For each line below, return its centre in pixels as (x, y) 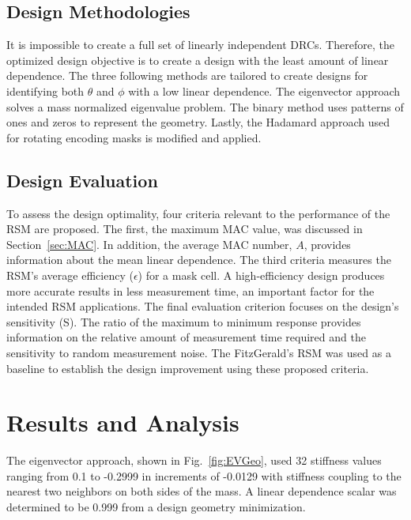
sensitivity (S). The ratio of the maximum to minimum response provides (184, 321)
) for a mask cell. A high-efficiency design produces (261, 275)
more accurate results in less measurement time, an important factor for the (190, 290)
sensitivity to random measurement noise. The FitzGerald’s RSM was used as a (199, 352)
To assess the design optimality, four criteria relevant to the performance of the (198, 213)
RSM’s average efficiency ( (70, 275)
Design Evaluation (82, 180)
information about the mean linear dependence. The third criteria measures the (199, 260)
